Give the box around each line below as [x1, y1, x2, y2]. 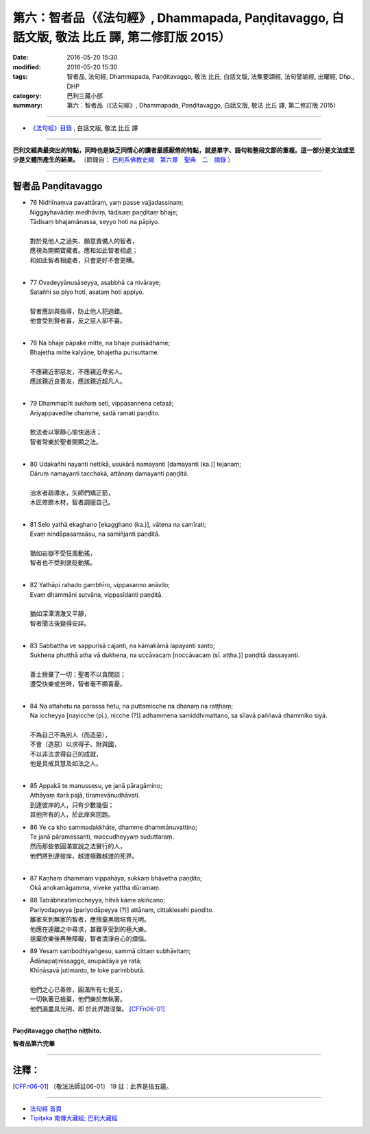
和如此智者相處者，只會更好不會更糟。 [29, 256, 138, 264]
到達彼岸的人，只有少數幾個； [29, 800, 114, 809]
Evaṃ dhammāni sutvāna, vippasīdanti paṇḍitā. [29, 590, 164, 599]
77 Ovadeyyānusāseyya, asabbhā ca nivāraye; [29, 278, 161, 286]
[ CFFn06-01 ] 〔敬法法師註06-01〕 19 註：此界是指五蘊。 [12, 1082, 173, 1090]
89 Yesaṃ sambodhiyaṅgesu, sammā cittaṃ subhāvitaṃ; [29, 947, 191, 955]
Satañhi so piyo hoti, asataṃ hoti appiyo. [29, 288, 145, 296]
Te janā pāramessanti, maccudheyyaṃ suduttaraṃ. [29, 833, 175, 841]
